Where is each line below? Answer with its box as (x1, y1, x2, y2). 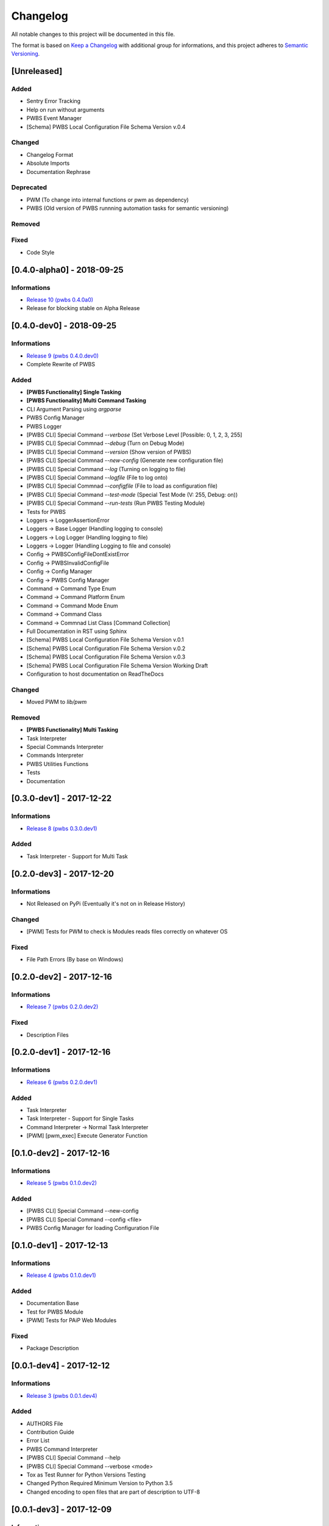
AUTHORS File (26, 1420, 63, 1427)
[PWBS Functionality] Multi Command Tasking (26, 397, 146, 404)
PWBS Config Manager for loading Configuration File (26, 1224, 160, 1232)
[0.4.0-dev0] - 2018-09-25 (11, 320, 117, 331)
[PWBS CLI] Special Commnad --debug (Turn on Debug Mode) (26, 439, 185, 447)
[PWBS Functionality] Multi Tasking (26, 726, 119, 734)
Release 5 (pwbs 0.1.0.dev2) (26, 1179, 97, 1187)
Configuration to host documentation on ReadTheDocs (26, 670, 164, 678)
